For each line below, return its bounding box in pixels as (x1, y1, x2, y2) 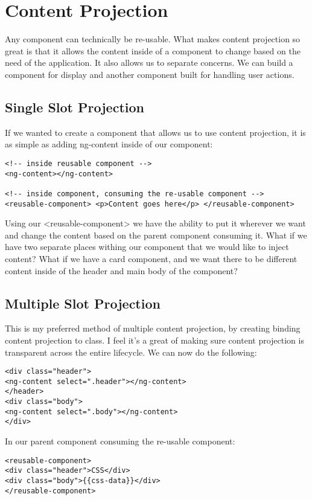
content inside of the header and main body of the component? (5, 264, 238, 277)
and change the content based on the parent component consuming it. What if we (5, 228, 307, 241)
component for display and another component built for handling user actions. (5, 68, 294, 80)
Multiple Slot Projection (5, 293, 161, 312)
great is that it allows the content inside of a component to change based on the (5, 44, 301, 57)
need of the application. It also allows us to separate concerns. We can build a (5, 56, 293, 69)
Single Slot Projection (5, 97, 144, 116)
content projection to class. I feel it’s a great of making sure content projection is (5, 333, 304, 346)
